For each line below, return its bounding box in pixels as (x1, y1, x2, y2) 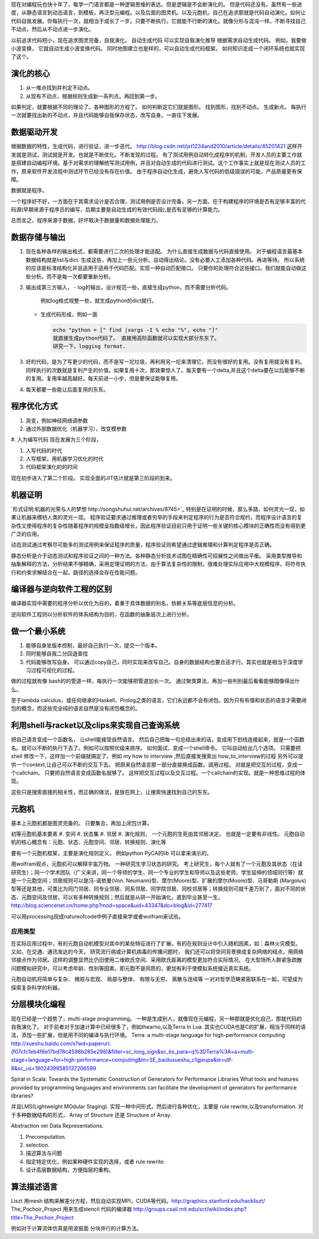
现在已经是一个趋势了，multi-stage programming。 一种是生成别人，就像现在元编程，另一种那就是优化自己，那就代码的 (11, 1015, 302, 1022)
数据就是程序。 (11, 187, 47, 194)
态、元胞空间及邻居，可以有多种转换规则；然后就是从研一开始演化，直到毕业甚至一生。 (11, 894, 223, 901)
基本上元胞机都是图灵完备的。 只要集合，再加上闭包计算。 (11, 819, 152, 827)
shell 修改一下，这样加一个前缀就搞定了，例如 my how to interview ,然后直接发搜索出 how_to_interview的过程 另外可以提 (11, 753, 304, 760)
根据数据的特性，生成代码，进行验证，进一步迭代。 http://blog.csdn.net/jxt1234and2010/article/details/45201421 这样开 (11, 143, 302, 150)
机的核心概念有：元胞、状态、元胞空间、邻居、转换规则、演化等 (11, 838, 167, 846)
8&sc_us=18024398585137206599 (11, 1064, 97, 1072)
